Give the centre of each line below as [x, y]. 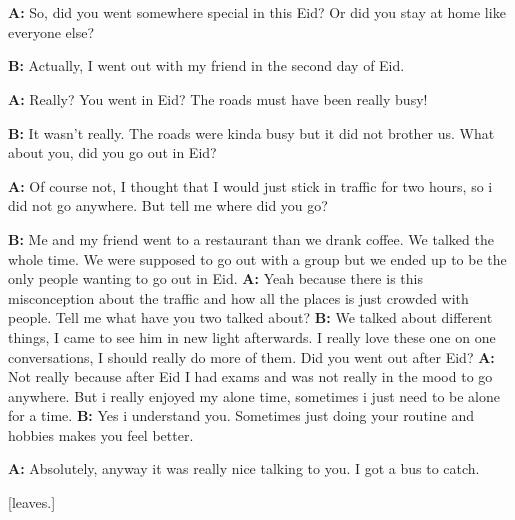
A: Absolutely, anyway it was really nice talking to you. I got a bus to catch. [244, 468]
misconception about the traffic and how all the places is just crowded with [238, 297]
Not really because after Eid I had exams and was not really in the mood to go [250, 376]
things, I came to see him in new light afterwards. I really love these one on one [252, 336]
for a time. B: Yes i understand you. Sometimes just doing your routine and [241, 415]
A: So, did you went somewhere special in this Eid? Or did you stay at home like [257, 12]
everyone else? [51, 31]
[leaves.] [32, 502]
